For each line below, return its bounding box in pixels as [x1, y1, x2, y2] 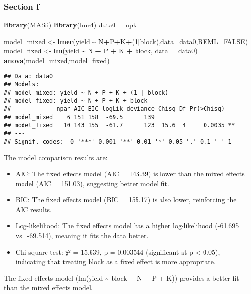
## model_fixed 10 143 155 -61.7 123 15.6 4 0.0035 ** [4, 122, 235, 129]
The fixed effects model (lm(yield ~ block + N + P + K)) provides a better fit [4, 272, 239, 283]
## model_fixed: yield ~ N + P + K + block [4, 97, 148, 104]
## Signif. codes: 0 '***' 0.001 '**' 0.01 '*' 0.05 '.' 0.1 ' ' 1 [4, 138, 232, 145]
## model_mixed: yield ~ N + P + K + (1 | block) [4, 89, 169, 96]
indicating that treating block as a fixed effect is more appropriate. [15, 256, 216, 267]
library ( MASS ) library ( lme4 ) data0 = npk [4, 20, 137, 30]
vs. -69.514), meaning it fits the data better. [15, 230, 149, 241]
